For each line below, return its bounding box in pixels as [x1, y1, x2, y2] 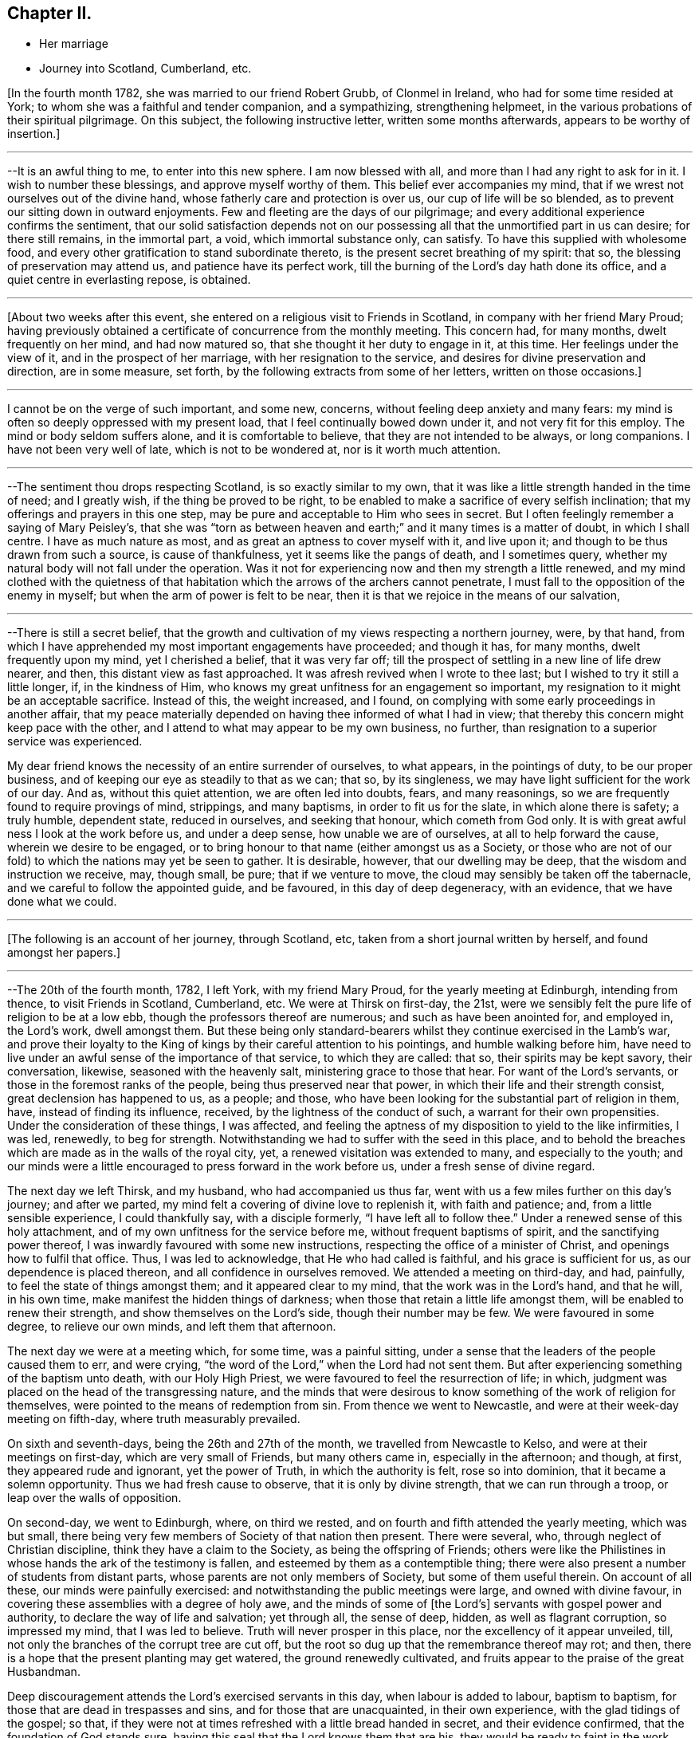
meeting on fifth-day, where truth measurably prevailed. [7, 1412, 300, 1426]
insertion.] [7, 127, 61, 141]
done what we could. [7, 895, 117, 909]
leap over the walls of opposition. [7, 1491, 182, 1505]
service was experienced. [7, 734, 143, 749]
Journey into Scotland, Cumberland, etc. [39, 61, 252, 76]
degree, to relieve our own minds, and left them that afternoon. [7, 1319, 336, 1334]
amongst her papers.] [7, 946, 121, 960]
